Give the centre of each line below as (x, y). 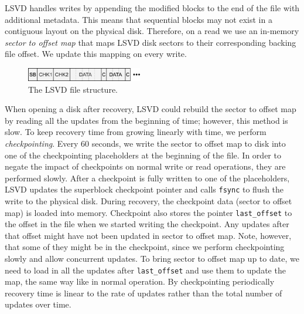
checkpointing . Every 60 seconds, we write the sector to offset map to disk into (145, 143)
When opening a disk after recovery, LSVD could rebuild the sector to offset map (151, 109)
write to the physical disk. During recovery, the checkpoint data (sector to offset (148, 200)
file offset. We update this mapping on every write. (96, 54)
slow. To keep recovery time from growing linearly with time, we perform (136, 132)
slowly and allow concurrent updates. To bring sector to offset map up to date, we (152, 258)
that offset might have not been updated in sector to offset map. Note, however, (148, 235)
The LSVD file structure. (73, 89)
